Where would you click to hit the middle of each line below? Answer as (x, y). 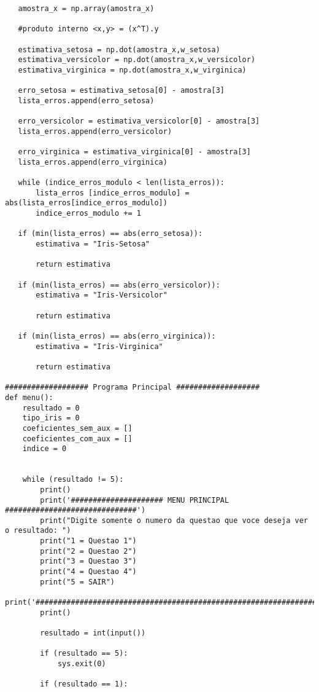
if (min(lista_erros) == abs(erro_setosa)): (110, 234)
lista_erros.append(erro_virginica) (93, 162)
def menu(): (29, 397)
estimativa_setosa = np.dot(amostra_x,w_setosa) (119, 49)
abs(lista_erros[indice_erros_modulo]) (86, 203)
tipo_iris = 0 (51, 418)
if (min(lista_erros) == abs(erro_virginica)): (117, 336)
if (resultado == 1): (84, 684)
